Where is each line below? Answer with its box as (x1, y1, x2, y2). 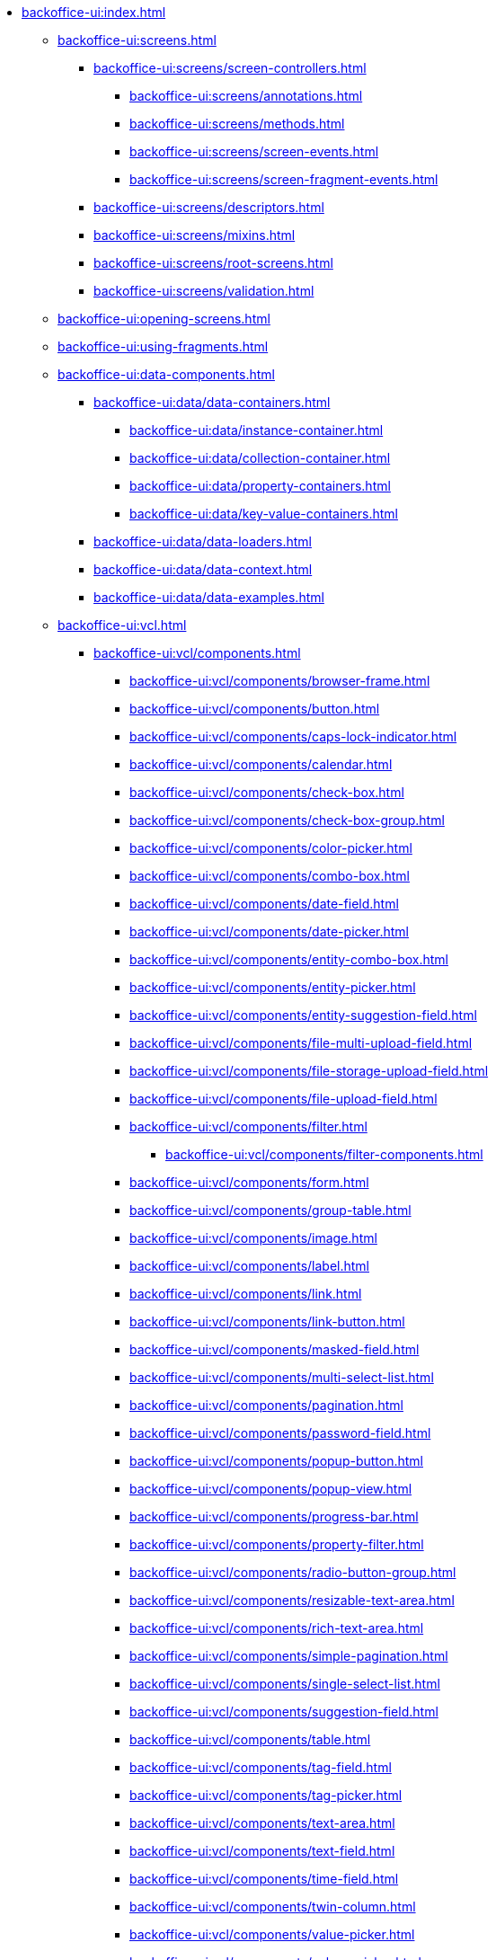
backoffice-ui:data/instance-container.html (129, 422, 384, 438)
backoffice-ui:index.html (22, 4, 166, 20)
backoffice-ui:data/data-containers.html (93, 395, 331, 410)
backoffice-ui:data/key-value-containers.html (129, 506, 398, 521)
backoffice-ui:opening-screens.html (58, 311, 270, 326)
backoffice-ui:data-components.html (58, 367, 275, 382)
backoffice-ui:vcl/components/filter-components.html (165, 1147, 483, 1162)
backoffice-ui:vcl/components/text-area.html (129, 1815, 395, 1831)
